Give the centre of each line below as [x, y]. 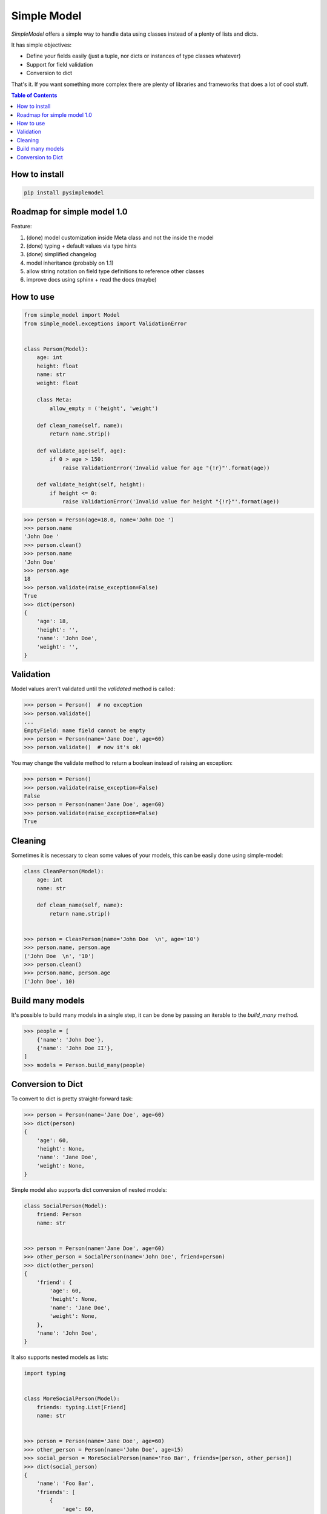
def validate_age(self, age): [81, 451]
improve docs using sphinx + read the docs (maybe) [91, 280]
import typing [45, 1374]
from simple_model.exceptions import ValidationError [105, 323]
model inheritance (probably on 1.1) [70, 263]
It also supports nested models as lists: [60, 1357]
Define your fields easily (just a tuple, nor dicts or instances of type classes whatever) [134, 56]
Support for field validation [60, 64]
